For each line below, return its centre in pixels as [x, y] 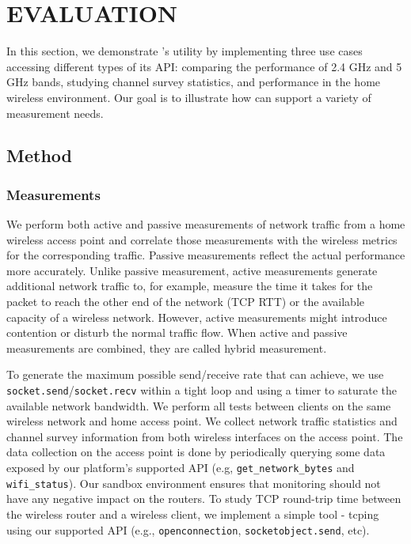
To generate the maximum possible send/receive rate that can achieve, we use [195, 374]
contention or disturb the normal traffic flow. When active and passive [177, 332]
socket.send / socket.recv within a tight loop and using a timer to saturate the [202, 390]
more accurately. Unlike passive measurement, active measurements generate [192, 270]
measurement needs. [55, 113]
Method [39, 155]
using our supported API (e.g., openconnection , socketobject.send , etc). [188, 529]
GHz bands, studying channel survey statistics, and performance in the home [194, 82]
